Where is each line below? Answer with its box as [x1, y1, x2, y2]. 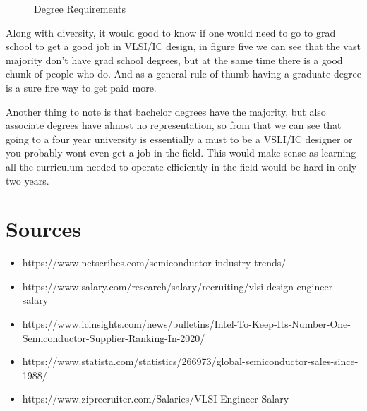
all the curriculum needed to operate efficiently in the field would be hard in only [6, 159, 357, 173]
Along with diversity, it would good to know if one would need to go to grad [6, 25, 336, 39]
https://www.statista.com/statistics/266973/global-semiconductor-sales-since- [22, 354, 359, 369]
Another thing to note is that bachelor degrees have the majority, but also [6, 104, 326, 118]
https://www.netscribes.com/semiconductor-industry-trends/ [22, 255, 287, 270]
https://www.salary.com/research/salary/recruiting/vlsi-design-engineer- [22, 278, 336, 293]
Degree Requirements [34, 1, 126, 16]
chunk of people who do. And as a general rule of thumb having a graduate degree [6, 66, 361, 81]
